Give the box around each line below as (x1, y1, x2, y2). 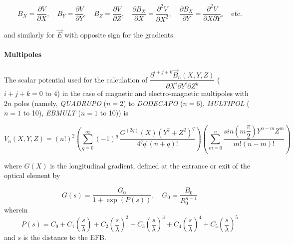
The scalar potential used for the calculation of (4, 74, 148, 84)
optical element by (4, 170, 60, 180)
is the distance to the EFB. (23, 232, 106, 242)
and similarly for (4, 29, 55, 40)
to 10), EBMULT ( (23, 107, 81, 118)
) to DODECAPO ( (123, 97, 183, 108)
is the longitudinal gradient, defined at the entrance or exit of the (50, 160, 251, 170)
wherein (4, 204, 28, 214)
